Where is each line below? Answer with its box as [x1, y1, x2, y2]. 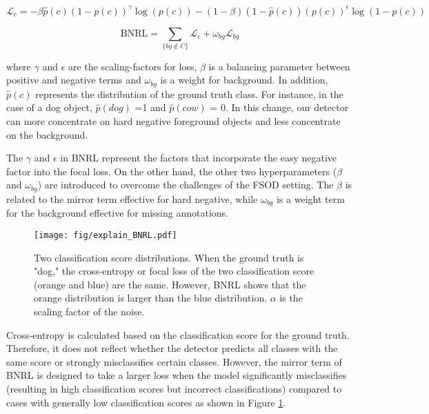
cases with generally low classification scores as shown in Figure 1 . [6, 395, 286, 409]
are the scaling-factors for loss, [68, 59, 197, 73]
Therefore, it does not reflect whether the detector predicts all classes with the [6, 341, 338, 355]
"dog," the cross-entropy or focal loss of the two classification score [34, 264, 315, 278]
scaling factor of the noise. [34, 304, 145, 318]
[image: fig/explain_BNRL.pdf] [34, 230, 177, 240]
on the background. [6, 127, 88, 141]
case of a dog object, [6, 100, 92, 115]
